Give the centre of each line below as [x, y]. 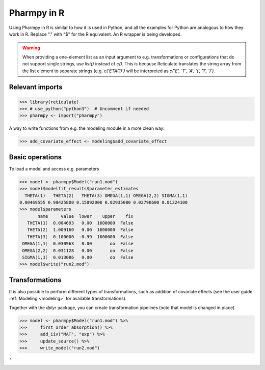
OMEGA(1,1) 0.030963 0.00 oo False [78, 244]
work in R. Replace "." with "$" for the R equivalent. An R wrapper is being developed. [95, 34]
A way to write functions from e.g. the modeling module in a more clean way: [87, 128]
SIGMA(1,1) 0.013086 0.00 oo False [78, 257]
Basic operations [36, 157]
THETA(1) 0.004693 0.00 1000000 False [80, 223]
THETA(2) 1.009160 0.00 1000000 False [80, 230]
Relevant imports [36, 87]
